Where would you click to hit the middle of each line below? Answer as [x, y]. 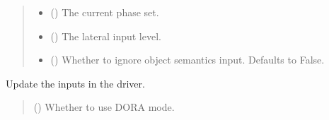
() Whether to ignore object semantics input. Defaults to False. [187, 60]
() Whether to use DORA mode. [104, 107]
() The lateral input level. [106, 36]
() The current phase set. [105, 12]
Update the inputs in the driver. [75, 83]
